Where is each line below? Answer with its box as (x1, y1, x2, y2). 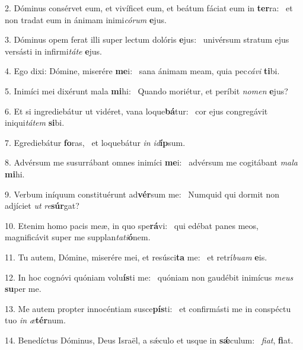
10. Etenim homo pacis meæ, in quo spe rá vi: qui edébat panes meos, (5, 219, 259, 231)
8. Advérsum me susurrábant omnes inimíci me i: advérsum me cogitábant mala (5, 156, 298, 168)
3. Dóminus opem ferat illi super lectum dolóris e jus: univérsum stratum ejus (5, 33, 289, 46)
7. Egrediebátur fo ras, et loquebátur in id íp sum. (5, 136, 186, 148)
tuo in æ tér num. (5, 314, 66, 326)
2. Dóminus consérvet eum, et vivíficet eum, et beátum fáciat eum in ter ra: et (5, 2, 293, 14)
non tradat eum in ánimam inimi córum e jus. (5, 13, 167, 26)
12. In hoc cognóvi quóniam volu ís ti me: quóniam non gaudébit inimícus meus (5, 271, 294, 283)
